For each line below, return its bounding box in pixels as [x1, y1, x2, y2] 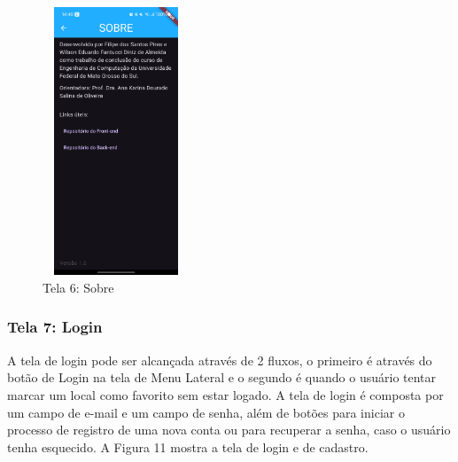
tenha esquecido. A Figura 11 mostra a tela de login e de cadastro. [7, 437, 369, 456]
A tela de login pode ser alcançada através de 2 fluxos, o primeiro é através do [7, 350, 432, 369]
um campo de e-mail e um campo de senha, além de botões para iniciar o [7, 403, 405, 421]
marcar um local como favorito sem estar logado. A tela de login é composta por [7, 385, 444, 403]
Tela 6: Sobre [43, 278, 114, 296]
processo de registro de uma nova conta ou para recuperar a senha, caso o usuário [7, 420, 451, 439]
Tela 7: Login [7, 316, 103, 338]
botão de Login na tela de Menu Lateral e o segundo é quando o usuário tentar [7, 368, 437, 387]
